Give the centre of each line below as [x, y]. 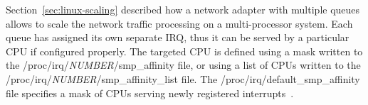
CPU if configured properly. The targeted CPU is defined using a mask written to [184, 51]
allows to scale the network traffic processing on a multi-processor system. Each [179, 23]
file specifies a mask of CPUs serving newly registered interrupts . [150, 93]
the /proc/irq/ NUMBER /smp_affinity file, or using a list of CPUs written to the [183, 65]
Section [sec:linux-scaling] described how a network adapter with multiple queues [183, 9]
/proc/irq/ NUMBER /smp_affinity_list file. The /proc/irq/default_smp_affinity [183, 78]
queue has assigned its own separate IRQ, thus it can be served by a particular [178, 37]
